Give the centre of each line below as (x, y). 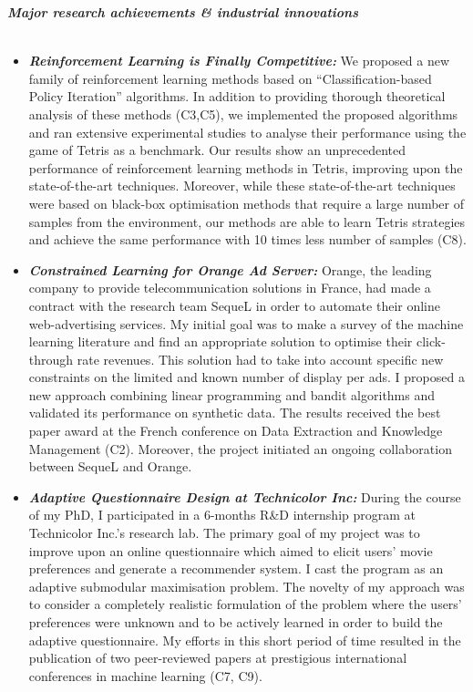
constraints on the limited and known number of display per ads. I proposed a (247, 377)
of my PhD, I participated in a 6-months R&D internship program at (222, 515)
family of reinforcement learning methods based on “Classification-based (230, 78)
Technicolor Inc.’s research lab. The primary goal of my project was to (224, 533)
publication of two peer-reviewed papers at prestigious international (218, 658)
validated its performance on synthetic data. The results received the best (235, 413)
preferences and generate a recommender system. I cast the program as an (236, 568)
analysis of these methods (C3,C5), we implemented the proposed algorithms (243, 114)
